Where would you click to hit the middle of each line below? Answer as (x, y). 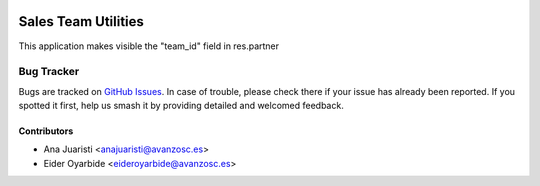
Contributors (46, 131)
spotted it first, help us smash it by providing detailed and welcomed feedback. (181, 106)
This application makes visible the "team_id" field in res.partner (149, 46)
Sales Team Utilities (81, 21)
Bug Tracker (49, 72)
